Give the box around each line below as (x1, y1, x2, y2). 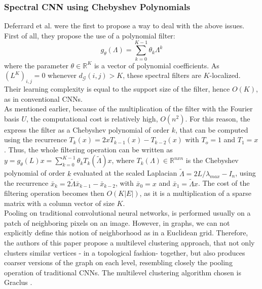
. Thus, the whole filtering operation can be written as (4, 144, 173, 154)
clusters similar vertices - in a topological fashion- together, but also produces (4, 247, 245, 258)
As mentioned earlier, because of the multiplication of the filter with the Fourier (4, 103, 253, 114)
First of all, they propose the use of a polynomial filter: (4, 30, 175, 40)
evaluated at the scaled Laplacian (73, 168, 177, 178)
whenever (48, 70, 77, 80)
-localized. (209, 70, 241, 80)
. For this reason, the (185, 113, 250, 123)
